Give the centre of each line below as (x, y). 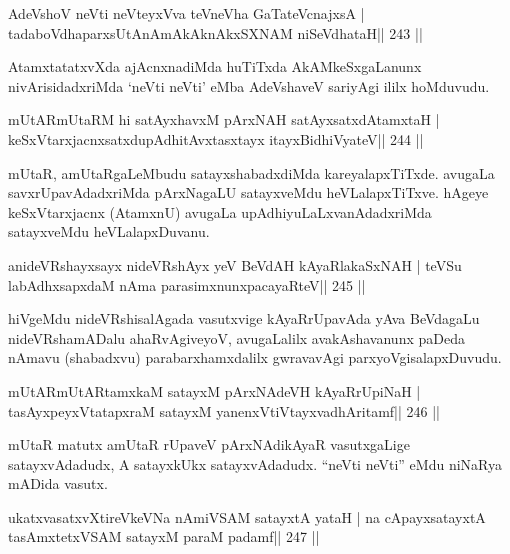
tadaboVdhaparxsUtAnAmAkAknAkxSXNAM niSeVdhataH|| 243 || (215, 32)
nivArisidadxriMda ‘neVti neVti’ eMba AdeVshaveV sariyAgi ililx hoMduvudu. (249, 85)
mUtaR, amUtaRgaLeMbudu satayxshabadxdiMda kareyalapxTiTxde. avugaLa (251, 172)
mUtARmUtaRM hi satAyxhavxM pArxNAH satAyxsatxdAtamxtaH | (224, 119)
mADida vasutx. (58, 483)
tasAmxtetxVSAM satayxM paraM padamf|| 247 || (164, 536)
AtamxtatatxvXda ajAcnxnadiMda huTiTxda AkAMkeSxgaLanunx (215, 66)
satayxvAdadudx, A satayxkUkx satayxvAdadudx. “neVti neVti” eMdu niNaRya (255, 463)
